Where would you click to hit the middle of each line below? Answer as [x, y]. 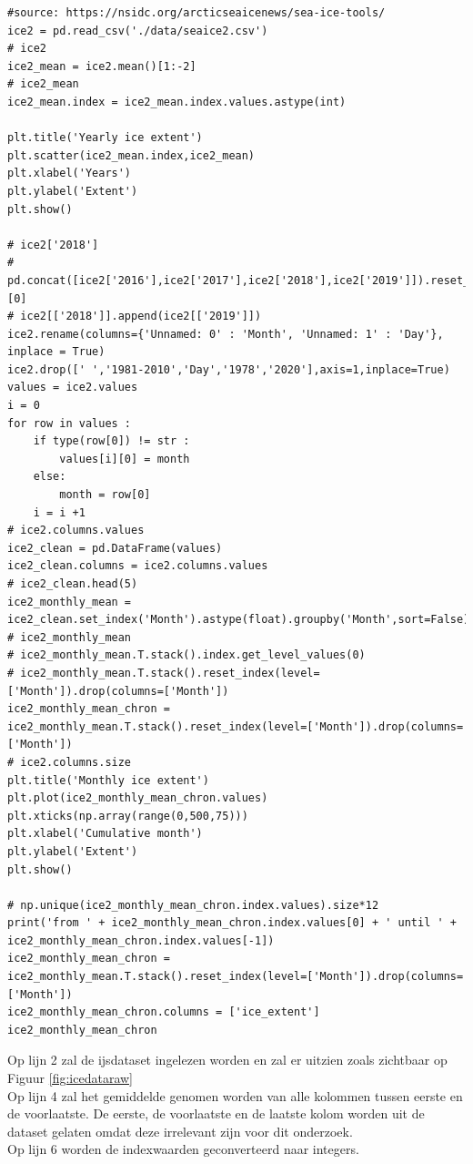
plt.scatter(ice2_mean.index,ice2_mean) [131, 155]
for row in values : [70, 423]
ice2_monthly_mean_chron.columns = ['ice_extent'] [164, 1012]
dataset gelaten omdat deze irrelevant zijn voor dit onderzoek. [180, 1131]
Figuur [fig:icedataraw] [70, 1078]
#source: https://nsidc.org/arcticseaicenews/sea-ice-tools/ [196, 13]
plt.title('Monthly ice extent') [108, 780]
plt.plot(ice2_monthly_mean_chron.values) [138, 798]
